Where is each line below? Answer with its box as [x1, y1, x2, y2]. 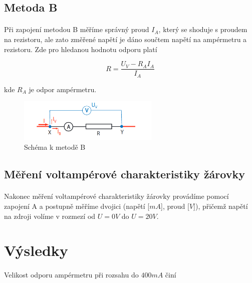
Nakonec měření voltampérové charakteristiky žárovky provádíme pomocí [4, 191, 229, 201]
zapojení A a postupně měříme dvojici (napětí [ [4, 201, 150, 211]
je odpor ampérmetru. [29, 84, 97, 94]
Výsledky [4, 240, 68, 260]
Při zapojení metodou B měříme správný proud [4, 24, 149, 35]
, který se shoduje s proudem [158, 24, 247, 35]
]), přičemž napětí [193, 201, 248, 211]
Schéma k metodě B [24, 142, 86, 152]
